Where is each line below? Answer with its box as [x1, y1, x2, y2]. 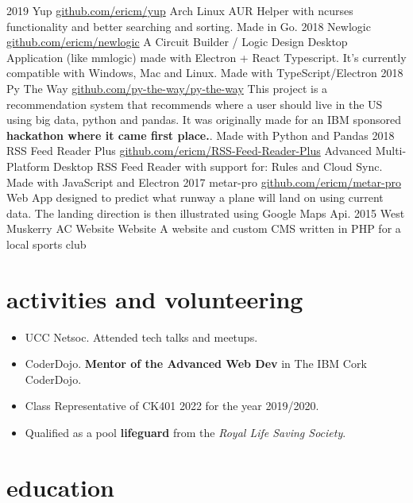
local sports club [6, 235, 87, 252]
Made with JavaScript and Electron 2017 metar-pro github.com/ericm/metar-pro [6, 173, 401, 190]
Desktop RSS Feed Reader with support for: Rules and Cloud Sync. [52, 157, 383, 174]
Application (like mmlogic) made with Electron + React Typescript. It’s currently [6, 48, 407, 65]
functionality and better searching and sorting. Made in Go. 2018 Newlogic [6, 17, 371, 34]
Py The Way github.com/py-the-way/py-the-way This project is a [6, 79, 328, 96]
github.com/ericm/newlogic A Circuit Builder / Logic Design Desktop [6, 33, 348, 50]
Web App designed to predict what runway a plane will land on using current [6, 189, 384, 206]
